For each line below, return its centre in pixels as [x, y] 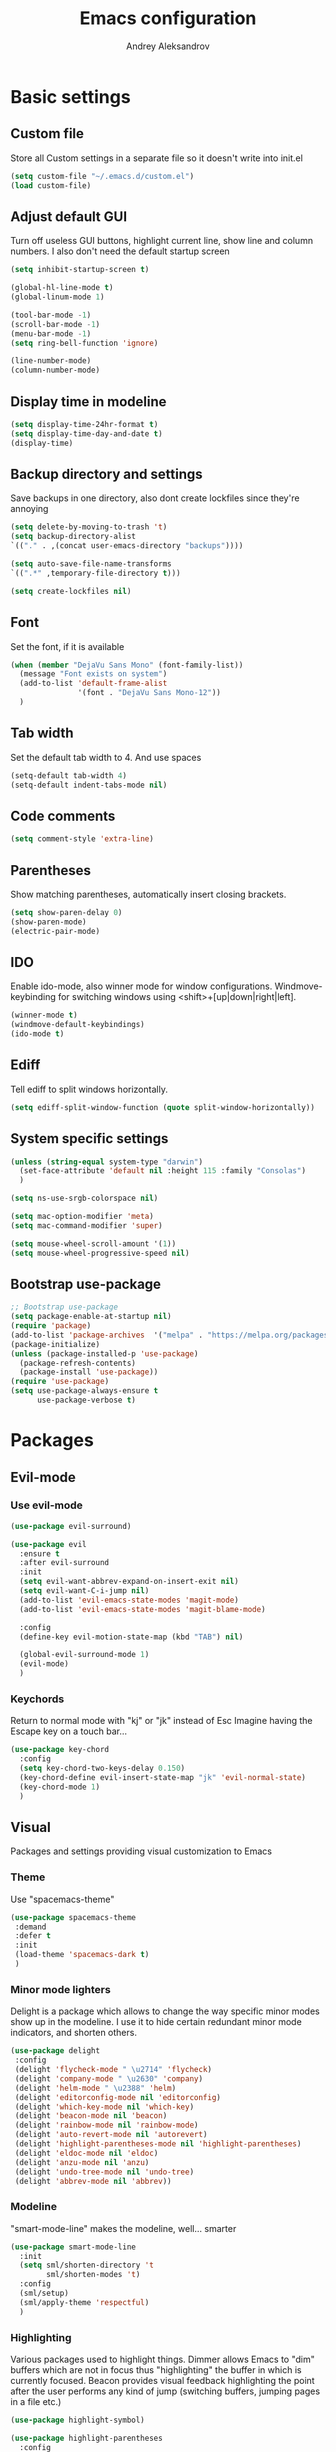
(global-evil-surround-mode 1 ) [84, 1655]
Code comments [63, 815]
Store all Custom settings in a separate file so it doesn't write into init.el [156, 158]
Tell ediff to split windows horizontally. [89, 1089]
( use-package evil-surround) [71, 1526]
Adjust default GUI [69, 216]
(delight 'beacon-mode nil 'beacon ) [91, 2116]
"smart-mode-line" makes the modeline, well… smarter [123, 2228]
